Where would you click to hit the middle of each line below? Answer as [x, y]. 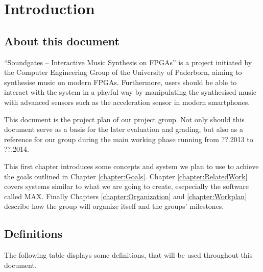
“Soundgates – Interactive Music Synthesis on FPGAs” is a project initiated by [128, 62]
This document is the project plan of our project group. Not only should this [124, 119]
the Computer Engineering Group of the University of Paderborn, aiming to [123, 72]
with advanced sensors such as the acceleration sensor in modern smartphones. [127, 102]
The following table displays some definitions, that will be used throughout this [128, 255]
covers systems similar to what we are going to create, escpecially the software [126, 186]
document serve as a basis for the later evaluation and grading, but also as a [124, 129]
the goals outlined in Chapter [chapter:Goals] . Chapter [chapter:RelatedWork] [126, 176]
